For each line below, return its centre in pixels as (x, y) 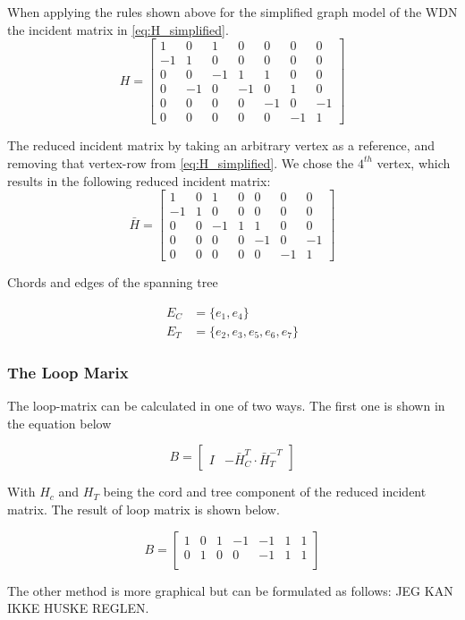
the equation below (59, 423)
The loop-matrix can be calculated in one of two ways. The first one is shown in (226, 406)
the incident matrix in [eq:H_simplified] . (118, 29)
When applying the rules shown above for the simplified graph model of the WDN (232, 12)
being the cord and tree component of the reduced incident (265, 492)
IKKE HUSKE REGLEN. (78, 608)
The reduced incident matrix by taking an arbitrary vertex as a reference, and (221, 145)
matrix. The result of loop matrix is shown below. (144, 509)
